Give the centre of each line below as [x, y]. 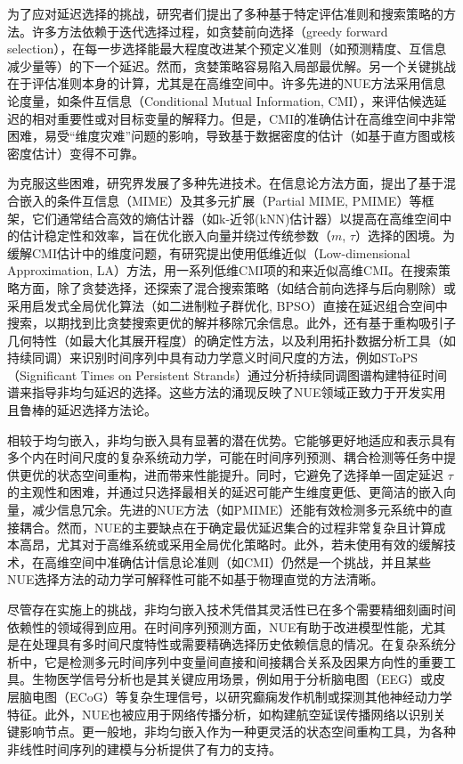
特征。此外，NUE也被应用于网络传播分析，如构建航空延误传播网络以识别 [220, 714]
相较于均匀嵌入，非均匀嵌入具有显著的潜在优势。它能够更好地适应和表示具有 [231, 439]
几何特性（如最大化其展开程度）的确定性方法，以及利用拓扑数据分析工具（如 [231, 340]
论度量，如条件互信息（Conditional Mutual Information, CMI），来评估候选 [221, 100]
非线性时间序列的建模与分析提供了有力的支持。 [144, 748]
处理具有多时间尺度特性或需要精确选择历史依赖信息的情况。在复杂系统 [237, 644]
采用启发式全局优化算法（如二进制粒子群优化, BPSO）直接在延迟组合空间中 [227, 305]
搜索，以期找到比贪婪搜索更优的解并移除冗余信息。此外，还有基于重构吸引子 [231, 323]
